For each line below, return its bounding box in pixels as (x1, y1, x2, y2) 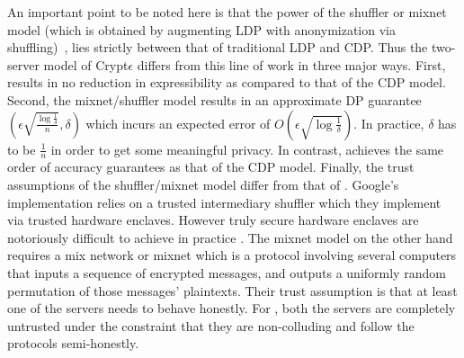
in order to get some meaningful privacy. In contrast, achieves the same (50, 139, 444, 158)
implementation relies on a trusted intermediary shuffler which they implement (7, 192, 442, 211)
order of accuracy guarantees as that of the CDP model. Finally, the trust (7, 157, 415, 176)
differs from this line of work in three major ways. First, (137, 55, 446, 74)
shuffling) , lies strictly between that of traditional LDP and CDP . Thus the (7, 38, 428, 57)
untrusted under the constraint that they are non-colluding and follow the (7, 316, 415, 335)
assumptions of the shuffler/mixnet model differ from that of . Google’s (7, 175, 399, 193)
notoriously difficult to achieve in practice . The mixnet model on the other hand (7, 228, 453, 246)
